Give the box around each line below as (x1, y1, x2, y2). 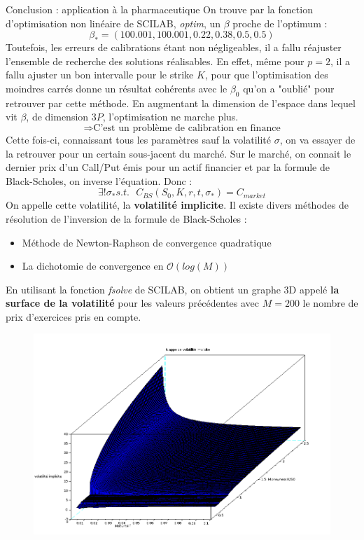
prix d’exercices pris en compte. (6, 309, 141, 324)
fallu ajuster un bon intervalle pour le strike (6, 67, 194, 82)
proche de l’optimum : (232, 15, 328, 30)
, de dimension (26, 109, 89, 124)
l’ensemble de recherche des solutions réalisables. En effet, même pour (6, 53, 304, 68)
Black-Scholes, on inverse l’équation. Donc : (6, 173, 192, 188)
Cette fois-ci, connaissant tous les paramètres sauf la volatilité (6, 132, 271, 146)
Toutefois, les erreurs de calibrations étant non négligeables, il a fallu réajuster (6, 40, 342, 55)
